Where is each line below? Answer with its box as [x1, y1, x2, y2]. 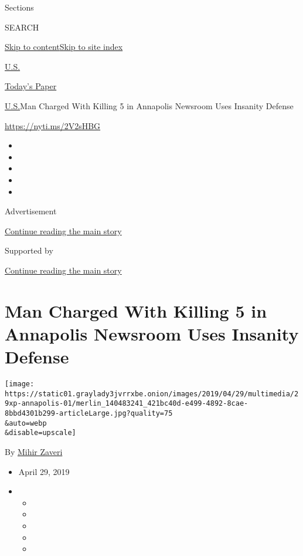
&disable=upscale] [5, 429, 76, 437]
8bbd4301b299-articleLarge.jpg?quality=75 [5, 409, 173, 417]
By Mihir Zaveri [5, 445, 63, 457]
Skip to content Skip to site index [5, 41, 123, 53]
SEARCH [5, 21, 39, 33]
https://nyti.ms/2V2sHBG [5, 119, 101, 132]
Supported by [5, 244, 53, 257]
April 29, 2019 [18, 465, 70, 477]
